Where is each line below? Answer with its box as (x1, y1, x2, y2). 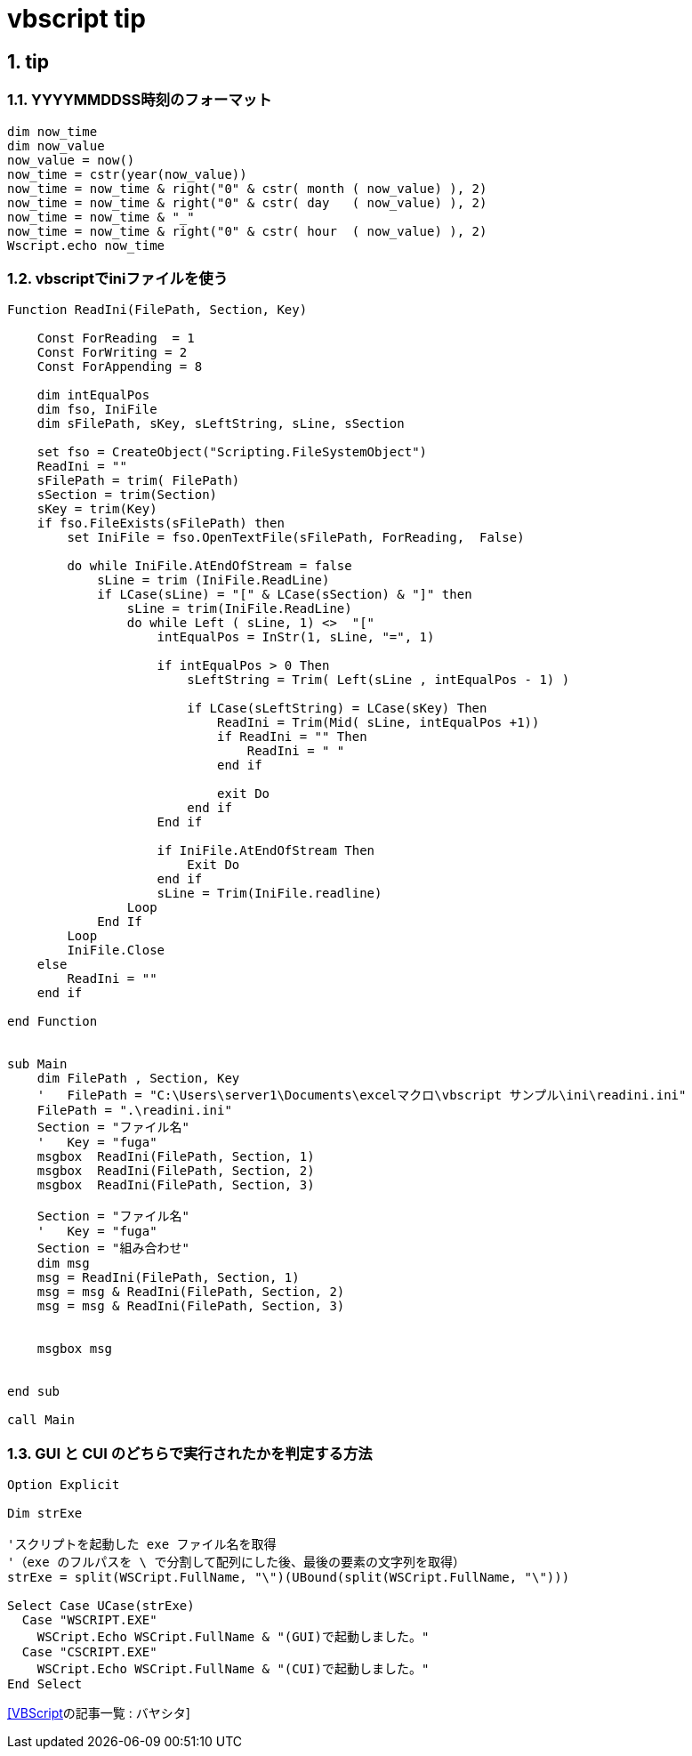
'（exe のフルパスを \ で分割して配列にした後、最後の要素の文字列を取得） (7, 1555, 466, 1570)
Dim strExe (7, 1506, 83, 1521)
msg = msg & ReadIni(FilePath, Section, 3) (36, 1299, 345, 1314)
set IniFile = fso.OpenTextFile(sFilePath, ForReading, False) (67, 530, 525, 545)
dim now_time (7, 124, 98, 139)
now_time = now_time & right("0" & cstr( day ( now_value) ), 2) (7, 195, 487, 210)
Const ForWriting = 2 (36, 345, 188, 360)
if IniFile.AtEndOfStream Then (157, 843, 375, 858)
